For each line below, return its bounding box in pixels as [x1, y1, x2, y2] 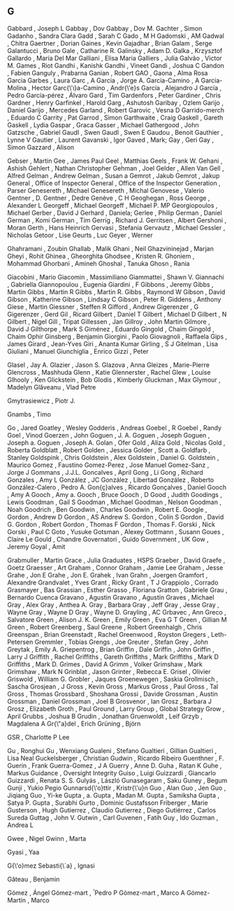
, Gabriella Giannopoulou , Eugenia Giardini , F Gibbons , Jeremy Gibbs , [7, 280, 214, 289]
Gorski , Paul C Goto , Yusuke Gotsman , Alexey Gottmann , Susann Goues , [7, 527, 225, 536]
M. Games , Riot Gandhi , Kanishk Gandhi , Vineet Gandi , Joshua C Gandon [7, 61, 225, 69]
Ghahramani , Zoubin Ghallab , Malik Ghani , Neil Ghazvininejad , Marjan [7, 244, 214, 252]
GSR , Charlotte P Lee [7, 733, 70, 741]
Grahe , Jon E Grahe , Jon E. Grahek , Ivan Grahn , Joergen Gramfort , [7, 571, 208, 579]
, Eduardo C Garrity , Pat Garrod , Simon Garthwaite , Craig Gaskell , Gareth [7, 113, 224, 122]
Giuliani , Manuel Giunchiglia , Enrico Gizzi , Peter [7, 347, 149, 355]
